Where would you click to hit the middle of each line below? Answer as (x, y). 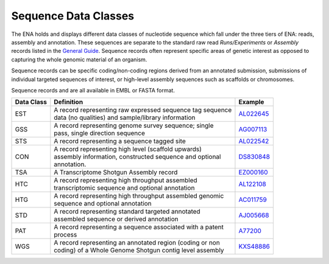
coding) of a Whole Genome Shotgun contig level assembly (139, 251)
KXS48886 (254, 246)
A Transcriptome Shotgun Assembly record (116, 172)
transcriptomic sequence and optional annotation (124, 188)
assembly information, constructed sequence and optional (137, 157)
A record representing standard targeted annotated (127, 212)
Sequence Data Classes (73, 16)
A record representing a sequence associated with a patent (139, 227)
